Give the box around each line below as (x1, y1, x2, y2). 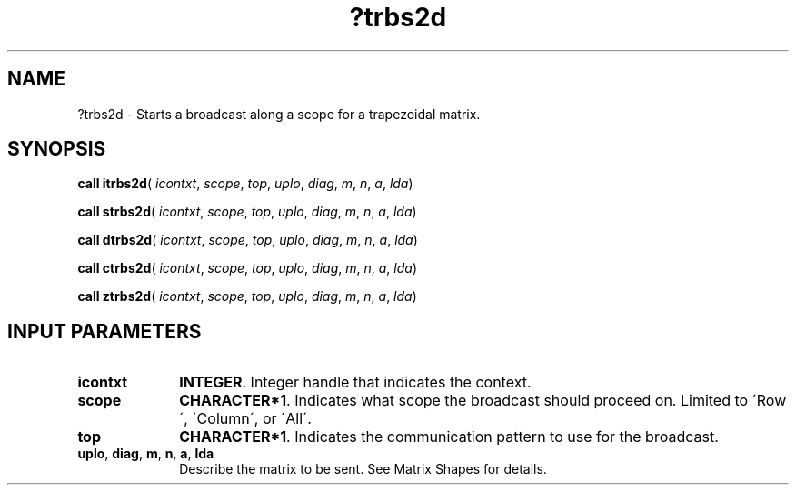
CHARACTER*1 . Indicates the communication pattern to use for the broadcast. (179, 427, 719, 447)
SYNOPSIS (7, 137, 106, 161)
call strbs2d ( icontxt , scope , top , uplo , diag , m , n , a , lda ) (77, 204, 417, 220)
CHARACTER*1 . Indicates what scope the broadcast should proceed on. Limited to (179, 391, 749, 410)
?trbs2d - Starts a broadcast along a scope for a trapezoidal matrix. (77, 105, 481, 122)
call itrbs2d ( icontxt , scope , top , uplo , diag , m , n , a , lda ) (77, 176, 413, 192)
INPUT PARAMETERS (7, 319, 202, 343)
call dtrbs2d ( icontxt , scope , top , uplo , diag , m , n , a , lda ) (77, 232, 418, 248)
